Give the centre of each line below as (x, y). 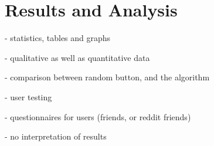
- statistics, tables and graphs (58, 38)
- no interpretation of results (56, 136)
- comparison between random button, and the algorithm (107, 77)
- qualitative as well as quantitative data (77, 57)
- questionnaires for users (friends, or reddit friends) (98, 116)
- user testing (28, 96)
